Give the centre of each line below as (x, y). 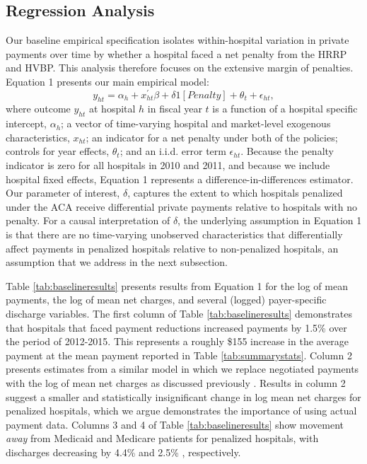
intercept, (26, 123)
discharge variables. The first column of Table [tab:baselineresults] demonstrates (179, 313)
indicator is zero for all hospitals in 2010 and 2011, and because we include (168, 165)
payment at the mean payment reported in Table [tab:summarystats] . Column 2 (179, 355)
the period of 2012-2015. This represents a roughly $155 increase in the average (177, 341)
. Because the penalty (287, 151)
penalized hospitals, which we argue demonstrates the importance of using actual (181, 411)
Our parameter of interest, (63, 193)
